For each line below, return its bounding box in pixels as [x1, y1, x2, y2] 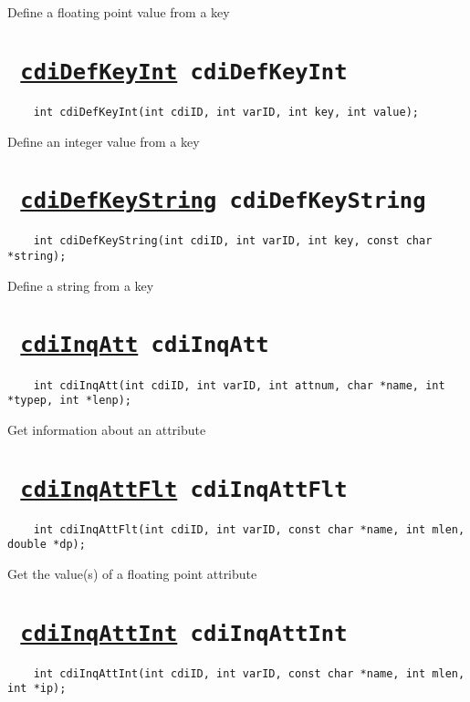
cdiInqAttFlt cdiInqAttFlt [20, 476, 348, 502]
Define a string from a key [7, 275, 154, 294]
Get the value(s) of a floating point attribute [7, 563, 257, 583]
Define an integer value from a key [7, 131, 200, 150]
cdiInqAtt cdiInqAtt [20, 332, 269, 358]
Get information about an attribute [7, 419, 206, 439]
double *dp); [7, 538, 86, 552]
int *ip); [7, 682, 67, 696]
